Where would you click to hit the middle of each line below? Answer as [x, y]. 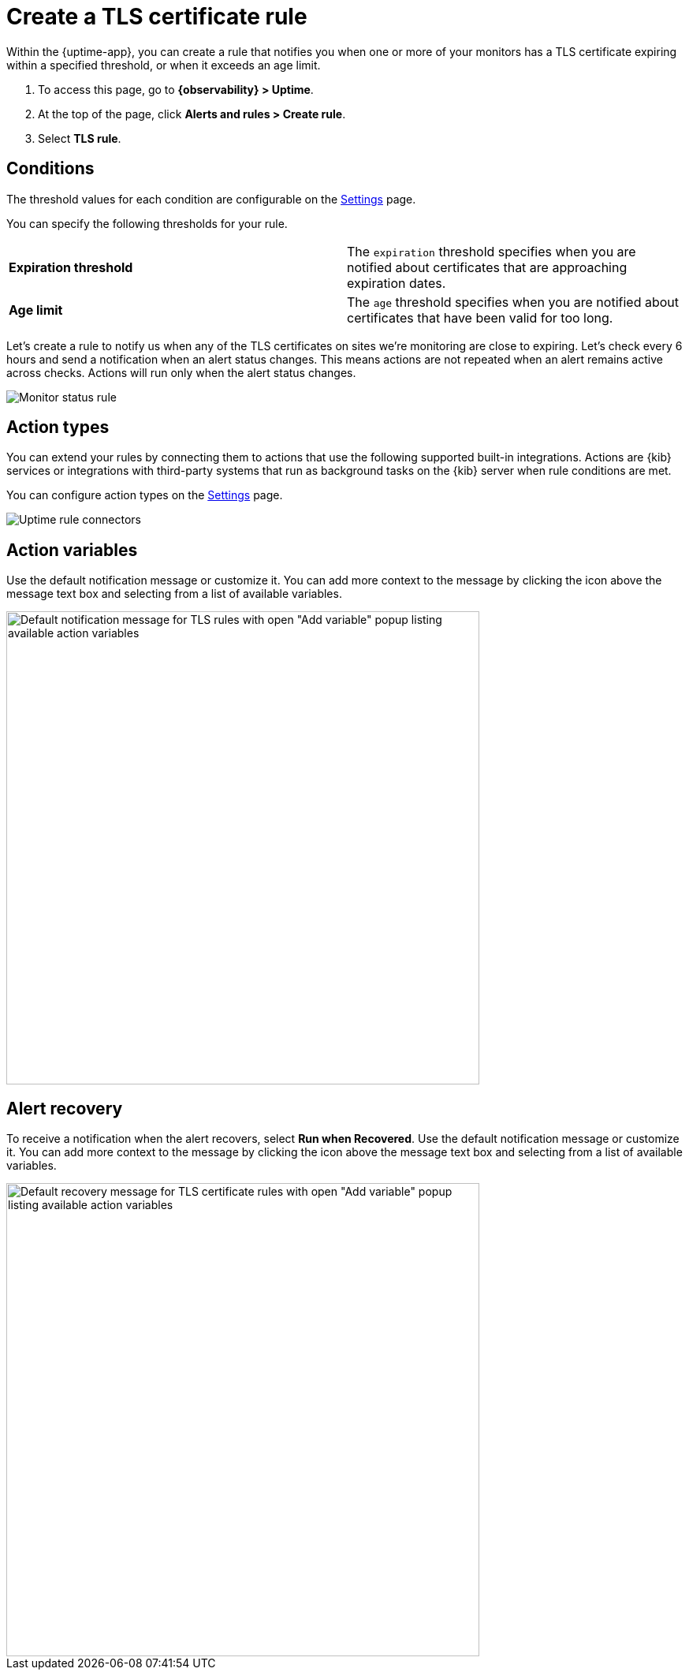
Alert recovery [65, 1108]
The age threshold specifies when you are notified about [513, 302]
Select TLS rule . [80, 138]
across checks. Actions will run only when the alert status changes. [181, 372]
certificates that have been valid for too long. [480, 317]
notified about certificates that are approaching [487, 267]
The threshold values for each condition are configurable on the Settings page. [211, 199]
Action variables [72, 550]
